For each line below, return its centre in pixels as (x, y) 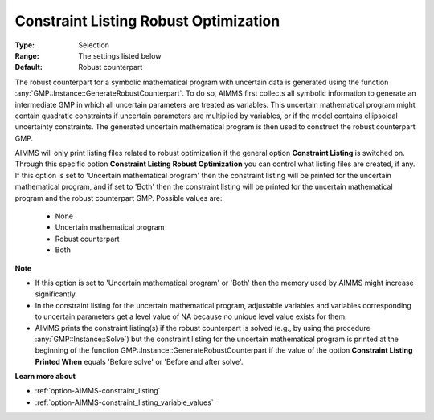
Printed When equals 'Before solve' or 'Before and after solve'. (139, 361)
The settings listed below (120, 55)
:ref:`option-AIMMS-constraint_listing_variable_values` (124, 402)
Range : (27, 55)
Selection (94, 45)
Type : (25, 45)
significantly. (56, 294)
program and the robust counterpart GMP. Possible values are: (119, 198)
